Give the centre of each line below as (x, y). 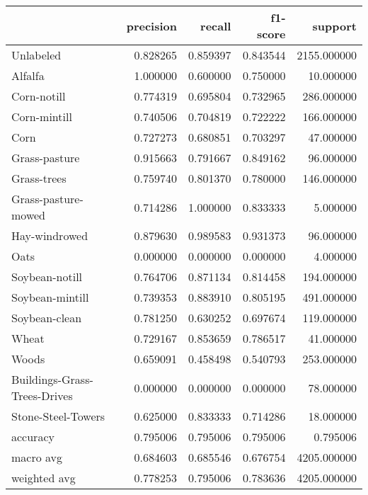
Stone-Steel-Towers (58, 416)
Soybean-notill (47, 277)
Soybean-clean (47, 318)
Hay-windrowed (50, 235)
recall (216, 25)
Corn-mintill (42, 116)
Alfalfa (28, 75)
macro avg (37, 457)
